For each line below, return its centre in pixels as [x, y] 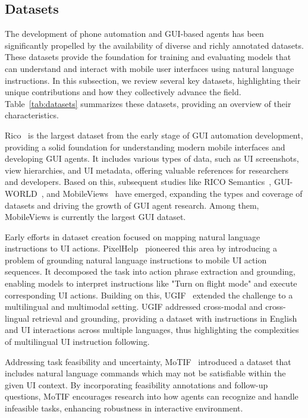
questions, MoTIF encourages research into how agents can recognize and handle [152, 396]
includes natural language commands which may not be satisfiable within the [145, 373]
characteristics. [32, 115]
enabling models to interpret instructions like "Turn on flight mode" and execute [151, 283]
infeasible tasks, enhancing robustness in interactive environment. [124, 408]
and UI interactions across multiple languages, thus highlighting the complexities [152, 330]
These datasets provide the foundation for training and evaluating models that [148, 57]
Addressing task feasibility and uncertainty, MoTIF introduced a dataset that [148, 361]
